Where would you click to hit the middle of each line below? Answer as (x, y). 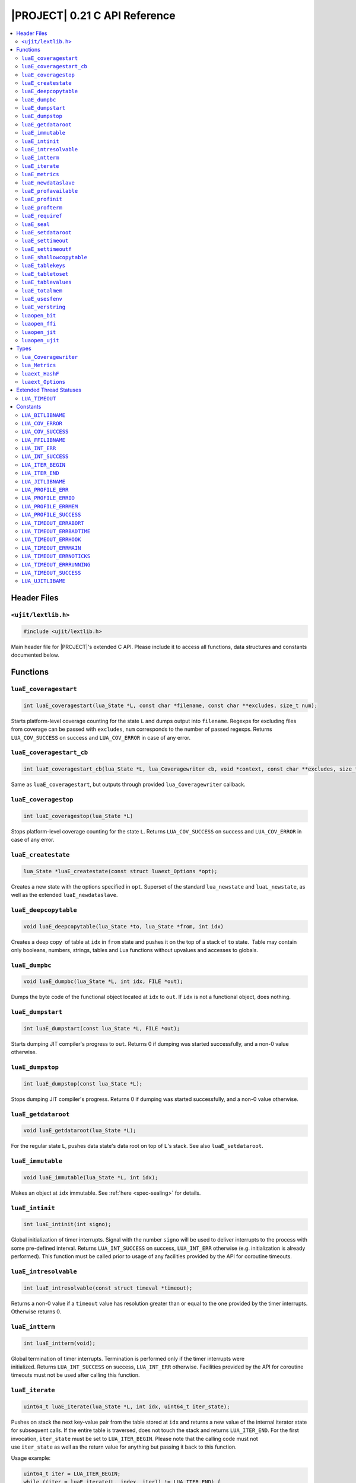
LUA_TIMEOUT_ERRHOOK (51, 540)
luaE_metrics (40, 174)
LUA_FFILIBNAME (44, 440)
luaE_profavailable (50, 191)
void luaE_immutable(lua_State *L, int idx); (91, 1177)
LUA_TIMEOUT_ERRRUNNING (56, 564)
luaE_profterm (42, 207)
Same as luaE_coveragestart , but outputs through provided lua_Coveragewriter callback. (128, 785)
